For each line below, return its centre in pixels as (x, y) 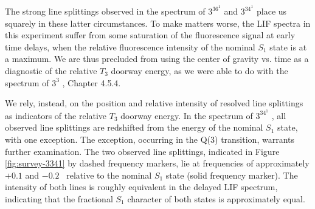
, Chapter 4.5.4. (92, 82)
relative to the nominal (109, 175)
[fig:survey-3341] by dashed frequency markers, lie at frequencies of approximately (157, 163)
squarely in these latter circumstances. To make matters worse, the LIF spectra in (158, 23)
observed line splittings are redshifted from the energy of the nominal (134, 127)
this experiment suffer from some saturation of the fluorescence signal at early (150, 35)
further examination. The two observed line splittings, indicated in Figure (142, 151)
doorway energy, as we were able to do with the (199, 71)
